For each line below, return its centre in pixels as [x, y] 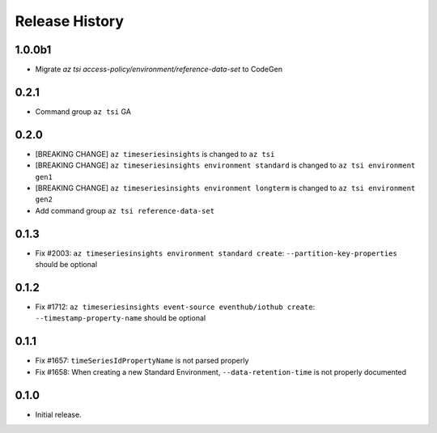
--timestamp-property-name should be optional [121, 318]
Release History [70, 21]
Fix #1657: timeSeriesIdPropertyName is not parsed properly [142, 361]
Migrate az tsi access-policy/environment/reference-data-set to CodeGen [159, 70]
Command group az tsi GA [83, 111]
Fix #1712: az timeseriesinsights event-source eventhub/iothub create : [175, 307]
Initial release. [58, 414]
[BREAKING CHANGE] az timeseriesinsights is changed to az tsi [155, 154]
